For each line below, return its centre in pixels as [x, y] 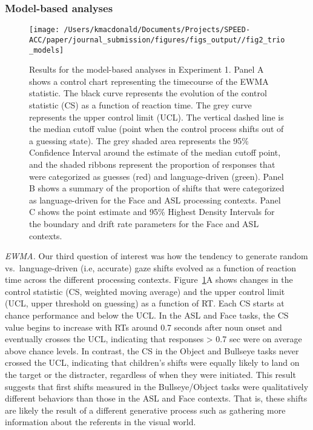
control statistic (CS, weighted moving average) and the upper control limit [145, 291]
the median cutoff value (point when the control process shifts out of [156, 129]
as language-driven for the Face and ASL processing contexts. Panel [155, 200]
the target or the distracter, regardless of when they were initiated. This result [150, 375]
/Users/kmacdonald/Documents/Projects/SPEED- [157, 30]
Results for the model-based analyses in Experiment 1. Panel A [147, 69]
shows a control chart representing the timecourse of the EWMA [149, 81]
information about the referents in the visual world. [100, 422]
